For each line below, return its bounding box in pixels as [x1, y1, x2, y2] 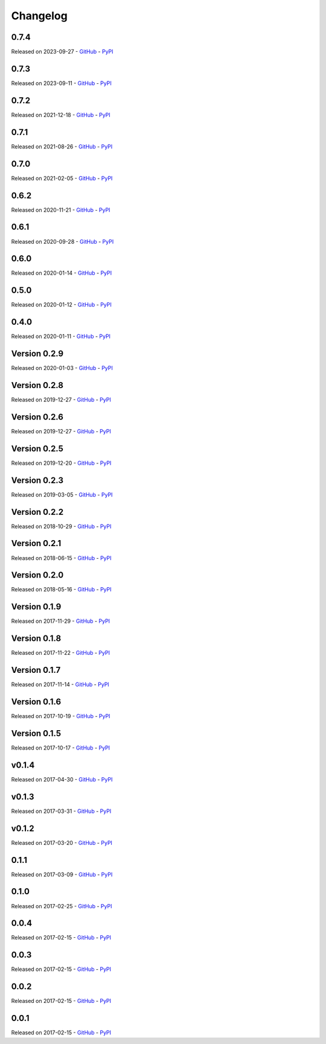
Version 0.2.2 [11, 507, 63, 517]
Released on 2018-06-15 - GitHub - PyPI [11, 554, 112, 561]
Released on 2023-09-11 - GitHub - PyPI [11, 79, 112, 87]
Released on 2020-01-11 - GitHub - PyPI [11, 333, 111, 340]
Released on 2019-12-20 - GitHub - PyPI [11, 459, 112, 466]
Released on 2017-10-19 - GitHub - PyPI [11, 713, 110, 720]
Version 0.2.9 [11, 349, 64, 359]
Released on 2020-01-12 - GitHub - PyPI [11, 301, 112, 308]
